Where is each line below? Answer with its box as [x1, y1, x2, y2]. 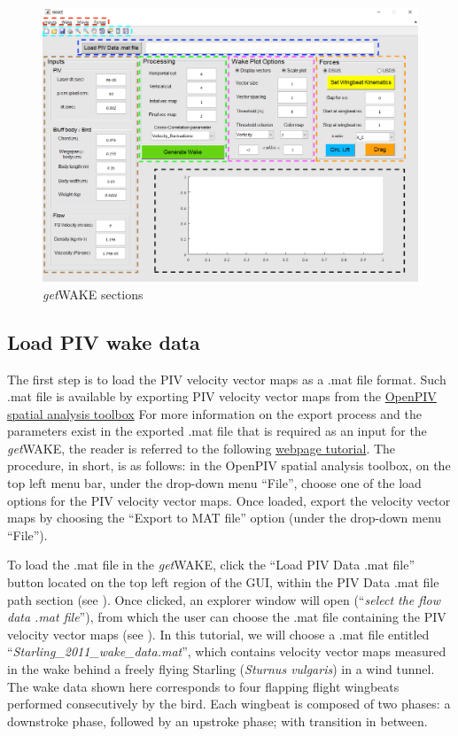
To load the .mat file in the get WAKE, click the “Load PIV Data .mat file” [7, 555, 415, 574]
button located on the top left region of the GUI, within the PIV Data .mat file [7, 573, 439, 592]
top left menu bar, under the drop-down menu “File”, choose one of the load [7, 474, 422, 492]
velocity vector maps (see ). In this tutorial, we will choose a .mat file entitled [7, 624, 430, 643]
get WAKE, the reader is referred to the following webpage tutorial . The [7, 438, 396, 457]
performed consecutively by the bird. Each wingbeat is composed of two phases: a [7, 694, 451, 713]
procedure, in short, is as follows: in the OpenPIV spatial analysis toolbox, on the [7, 456, 451, 475]
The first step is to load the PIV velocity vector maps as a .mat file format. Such [7, 369, 446, 388]
